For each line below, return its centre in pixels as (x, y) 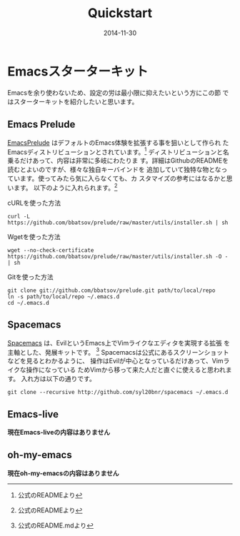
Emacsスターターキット (78, 71)
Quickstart (120, 13)
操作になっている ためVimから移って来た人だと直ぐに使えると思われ (126, 370)
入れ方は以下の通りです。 (59, 379)
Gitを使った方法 (30, 277)
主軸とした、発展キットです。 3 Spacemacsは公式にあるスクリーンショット (119, 351)
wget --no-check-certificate (51, 250)
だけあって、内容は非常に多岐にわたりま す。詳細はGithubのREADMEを (124, 161)
